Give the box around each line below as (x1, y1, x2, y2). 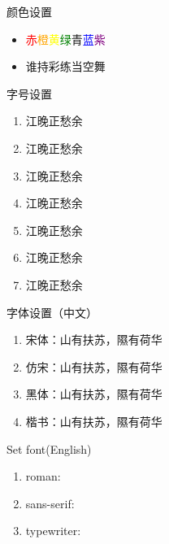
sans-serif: (25, 494, 75, 511)
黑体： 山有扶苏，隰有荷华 (25, 385, 162, 403)
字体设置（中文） (6, 303, 97, 320)
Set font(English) (6, 440, 92, 457)
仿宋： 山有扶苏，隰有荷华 (25, 358, 162, 375)
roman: (25, 468, 61, 485)
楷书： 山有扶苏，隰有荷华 (25, 412, 162, 429)
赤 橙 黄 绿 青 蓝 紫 (25, 30, 106, 47)
